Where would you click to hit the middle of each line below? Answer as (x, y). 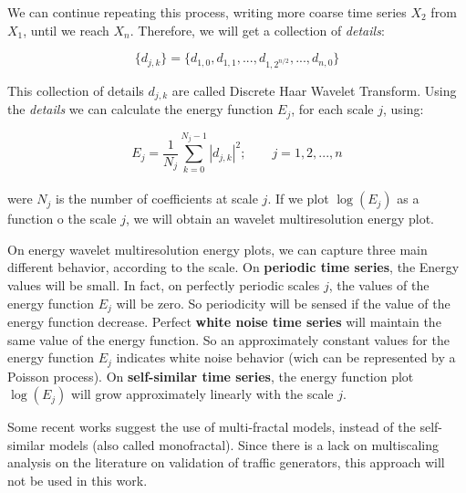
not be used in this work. (78, 481)
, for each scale (332, 109)
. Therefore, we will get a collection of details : (257, 30)
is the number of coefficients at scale (157, 199)
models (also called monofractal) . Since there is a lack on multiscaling (244, 444)
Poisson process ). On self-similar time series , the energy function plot (211, 376)
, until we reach (66, 30)
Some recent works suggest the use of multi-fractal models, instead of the (212, 427)
